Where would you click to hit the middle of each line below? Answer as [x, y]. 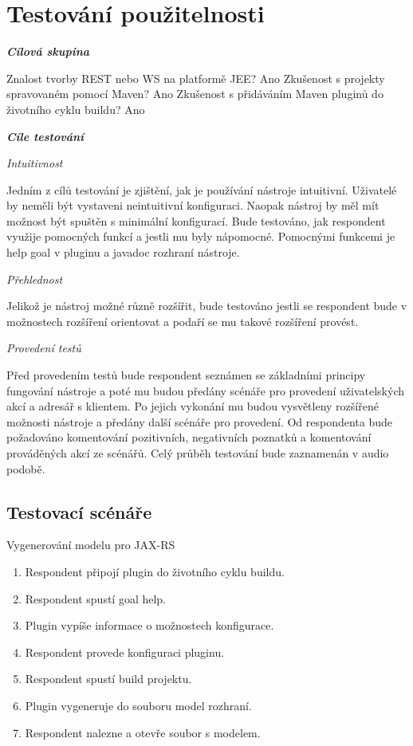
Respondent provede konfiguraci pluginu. [125, 652]
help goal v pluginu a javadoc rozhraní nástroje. [123, 252]
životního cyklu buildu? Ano [76, 109]
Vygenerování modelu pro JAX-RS [91, 545]
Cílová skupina [48, 51]
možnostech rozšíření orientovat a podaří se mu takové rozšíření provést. [183, 321]
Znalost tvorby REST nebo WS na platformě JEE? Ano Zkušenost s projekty [196, 78]
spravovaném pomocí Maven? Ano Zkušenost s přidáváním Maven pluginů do [195, 94]
